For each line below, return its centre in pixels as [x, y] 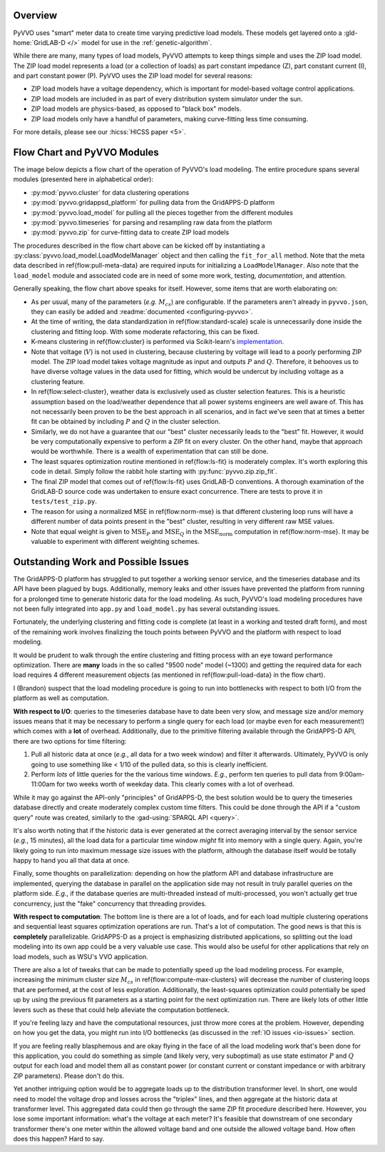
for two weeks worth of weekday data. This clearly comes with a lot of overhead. [175, 784]
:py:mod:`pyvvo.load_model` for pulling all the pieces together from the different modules [162, 212]
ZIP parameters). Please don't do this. [69, 1076]
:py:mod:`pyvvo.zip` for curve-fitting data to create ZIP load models [130, 233]
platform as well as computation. [61, 698]
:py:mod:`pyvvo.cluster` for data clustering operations [110, 192]
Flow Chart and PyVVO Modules [86, 152]
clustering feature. [58, 381]
